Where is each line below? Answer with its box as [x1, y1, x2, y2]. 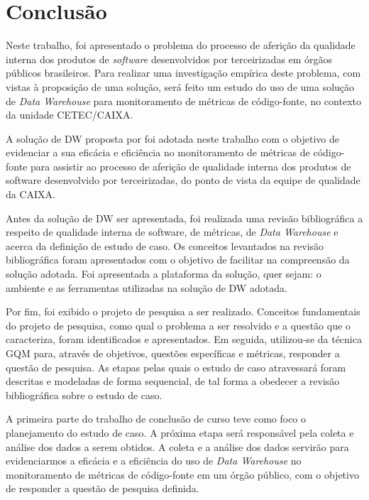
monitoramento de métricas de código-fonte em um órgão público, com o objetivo [6, 467, 359, 482]
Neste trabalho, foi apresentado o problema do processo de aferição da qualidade [6, 38, 356, 53]
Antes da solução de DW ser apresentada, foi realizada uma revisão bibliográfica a [6, 210, 363, 225]
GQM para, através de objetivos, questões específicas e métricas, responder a [6, 346, 340, 360]
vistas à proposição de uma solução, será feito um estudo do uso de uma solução [6, 79, 355, 94]
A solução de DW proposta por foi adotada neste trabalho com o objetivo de [6, 131, 339, 146]
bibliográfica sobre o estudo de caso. [6, 387, 163, 402]
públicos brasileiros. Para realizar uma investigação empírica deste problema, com [6, 65, 361, 80]
